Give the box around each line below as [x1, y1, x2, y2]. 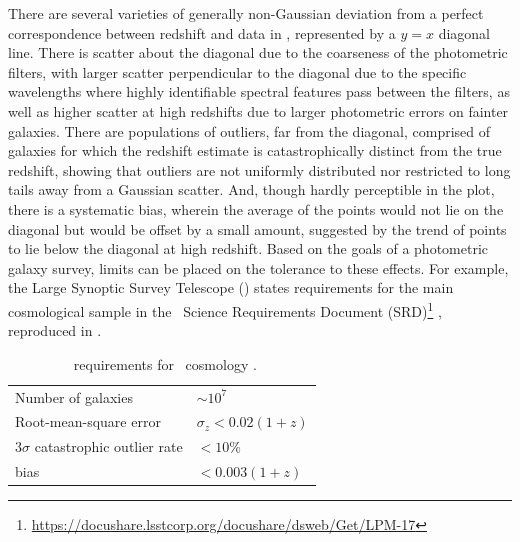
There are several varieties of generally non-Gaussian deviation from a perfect [8, 3, 484, 23]
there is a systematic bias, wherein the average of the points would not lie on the [8, 198, 504, 219]
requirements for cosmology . [73, 353, 257, 374]
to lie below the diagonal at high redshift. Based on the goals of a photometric [8, 238, 489, 259]
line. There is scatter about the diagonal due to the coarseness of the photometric [8, 42, 508, 63]
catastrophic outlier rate [34, 436, 183, 457]
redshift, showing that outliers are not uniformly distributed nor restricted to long [8, 159, 511, 180]
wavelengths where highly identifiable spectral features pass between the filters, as [8, 81, 510, 102]
